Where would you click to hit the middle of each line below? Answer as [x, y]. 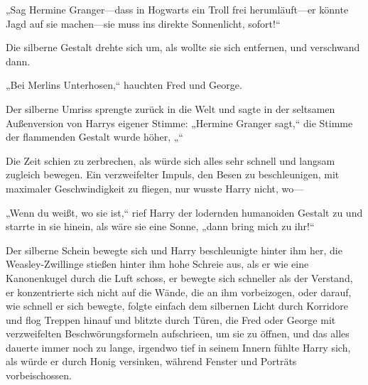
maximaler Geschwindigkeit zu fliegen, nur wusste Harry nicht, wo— [155, 188]
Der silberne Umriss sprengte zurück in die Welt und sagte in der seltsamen [171, 108]
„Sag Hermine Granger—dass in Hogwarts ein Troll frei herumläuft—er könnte [177, 9]
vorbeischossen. [39, 375]
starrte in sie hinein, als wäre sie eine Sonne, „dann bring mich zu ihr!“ [160, 226]
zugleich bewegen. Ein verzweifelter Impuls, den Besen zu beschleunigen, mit [173, 174]
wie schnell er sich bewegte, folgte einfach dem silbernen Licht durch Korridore [177, 306]
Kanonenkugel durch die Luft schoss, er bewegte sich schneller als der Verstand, [179, 277]
